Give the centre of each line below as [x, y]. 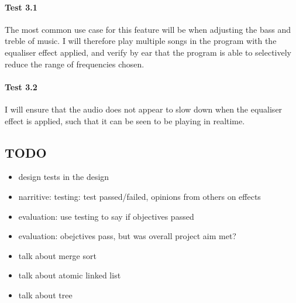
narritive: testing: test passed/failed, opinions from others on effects [140, 196]
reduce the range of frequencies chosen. [75, 64]
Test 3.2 [21, 86]
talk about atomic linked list [70, 275]
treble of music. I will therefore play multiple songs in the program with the [141, 41]
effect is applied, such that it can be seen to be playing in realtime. [125, 120]
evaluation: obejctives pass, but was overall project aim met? [127, 236]
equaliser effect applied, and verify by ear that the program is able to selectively [148, 52]
